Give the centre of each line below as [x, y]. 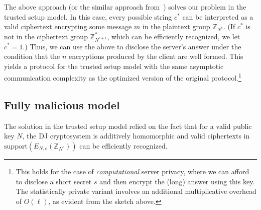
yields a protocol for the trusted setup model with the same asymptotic [114, 66]
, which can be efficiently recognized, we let [174, 36]
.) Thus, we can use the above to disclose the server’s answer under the [132, 46]
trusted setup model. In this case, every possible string [88, 16]
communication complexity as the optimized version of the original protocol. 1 [123, 77]
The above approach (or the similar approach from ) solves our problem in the [125, 7]
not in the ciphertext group [46, 36]
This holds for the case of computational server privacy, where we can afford [133, 171]
